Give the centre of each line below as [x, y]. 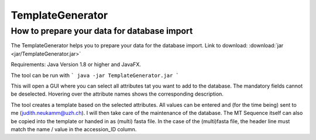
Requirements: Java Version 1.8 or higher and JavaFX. [76, 65]
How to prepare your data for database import [102, 31]
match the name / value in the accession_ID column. [74, 129]
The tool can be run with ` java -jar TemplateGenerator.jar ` [95, 75]
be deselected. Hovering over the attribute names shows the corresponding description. [117, 94]
